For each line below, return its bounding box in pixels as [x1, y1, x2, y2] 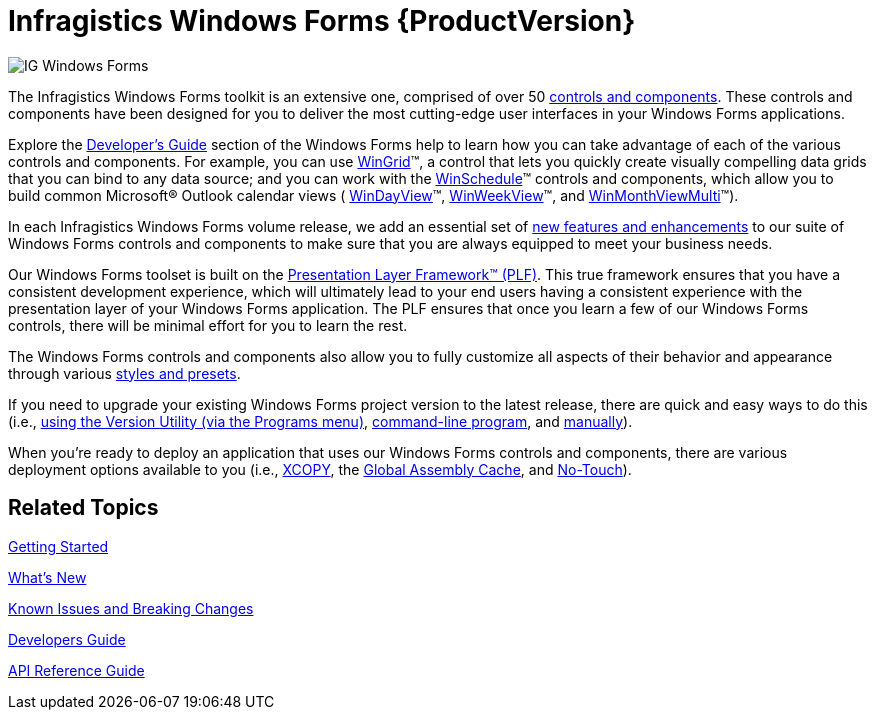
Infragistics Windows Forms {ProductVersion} [8, 4, 636, 38]
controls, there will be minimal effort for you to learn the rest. [8, 316, 408, 334]
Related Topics [8, 495, 159, 521]
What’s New [8, 568, 87, 586]
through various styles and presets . [8, 364, 241, 382]
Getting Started [8, 537, 109, 555]
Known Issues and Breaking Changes [8, 599, 254, 617]
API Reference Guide [8, 661, 145, 679]
